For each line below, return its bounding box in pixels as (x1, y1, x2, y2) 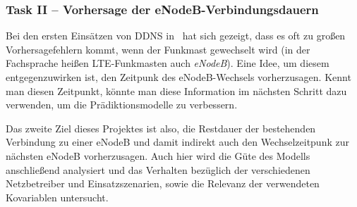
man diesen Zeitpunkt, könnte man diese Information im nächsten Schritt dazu (6, 83, 347, 98)
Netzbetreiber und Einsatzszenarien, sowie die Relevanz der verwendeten (6, 176, 320, 191)
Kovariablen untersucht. (6, 189, 109, 204)
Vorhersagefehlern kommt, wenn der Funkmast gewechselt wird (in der (6, 42, 310, 56)
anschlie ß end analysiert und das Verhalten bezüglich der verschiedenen (6, 162, 310, 177)
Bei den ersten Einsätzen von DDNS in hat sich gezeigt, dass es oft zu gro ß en (6, 28, 346, 43)
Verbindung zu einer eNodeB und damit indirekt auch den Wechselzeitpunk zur (6, 134, 349, 149)
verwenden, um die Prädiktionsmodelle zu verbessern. (6, 97, 238, 112)
